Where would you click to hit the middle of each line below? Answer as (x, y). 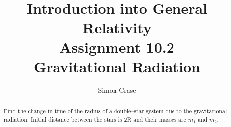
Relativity (117, 27)
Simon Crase (117, 90)
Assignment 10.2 (117, 47)
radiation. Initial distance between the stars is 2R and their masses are (95, 119)
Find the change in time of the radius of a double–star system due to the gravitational (115, 111)
